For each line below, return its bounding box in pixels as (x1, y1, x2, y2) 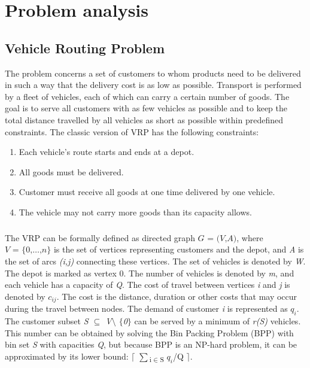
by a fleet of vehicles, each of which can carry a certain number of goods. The (5, 90, 290, 102)
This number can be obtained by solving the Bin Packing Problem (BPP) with (5, 326, 294, 339)
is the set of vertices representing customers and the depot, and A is (53, 243, 304, 256)
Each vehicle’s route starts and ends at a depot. (19, 145, 194, 158)
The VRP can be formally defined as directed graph (5, 231, 195, 244)
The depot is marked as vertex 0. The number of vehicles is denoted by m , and (5, 266, 294, 279)
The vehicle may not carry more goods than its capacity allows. (19, 205, 252, 218)
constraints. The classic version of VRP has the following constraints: (5, 125, 259, 138)
